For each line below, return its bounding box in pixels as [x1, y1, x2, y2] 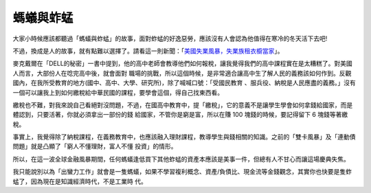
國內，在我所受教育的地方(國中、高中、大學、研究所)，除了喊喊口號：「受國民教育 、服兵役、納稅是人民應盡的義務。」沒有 [12, 79, 357, 87]
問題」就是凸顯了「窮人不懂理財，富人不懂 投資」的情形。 [12, 142, 177, 150]
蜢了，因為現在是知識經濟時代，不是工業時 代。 [12, 177, 147, 185]
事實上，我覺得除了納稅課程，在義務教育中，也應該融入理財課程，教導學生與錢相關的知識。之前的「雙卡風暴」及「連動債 [12, 133, 356, 141]
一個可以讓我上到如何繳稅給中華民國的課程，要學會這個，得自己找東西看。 [12, 88, 223, 96]
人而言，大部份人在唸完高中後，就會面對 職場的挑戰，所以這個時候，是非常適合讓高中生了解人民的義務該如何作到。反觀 [12, 69, 352, 77]
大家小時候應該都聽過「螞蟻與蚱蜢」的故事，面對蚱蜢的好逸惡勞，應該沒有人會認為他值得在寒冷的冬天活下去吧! [12, 34, 328, 43]
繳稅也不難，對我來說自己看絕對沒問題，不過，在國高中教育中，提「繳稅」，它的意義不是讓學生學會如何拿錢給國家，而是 [12, 100, 353, 109]
